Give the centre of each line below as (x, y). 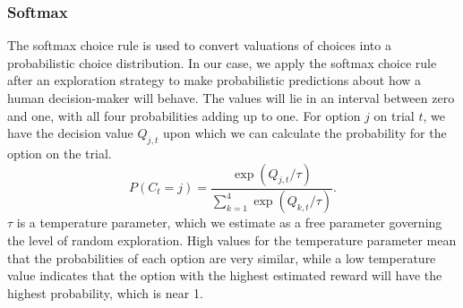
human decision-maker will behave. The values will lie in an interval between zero (231, 98)
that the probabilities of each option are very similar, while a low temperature (222, 257)
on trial (394, 115)
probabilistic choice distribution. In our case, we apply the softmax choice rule (222, 62)
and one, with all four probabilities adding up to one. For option (184, 115)
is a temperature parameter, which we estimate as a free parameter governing (229, 222)
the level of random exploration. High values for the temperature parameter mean (232, 240)
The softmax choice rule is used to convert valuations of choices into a (199, 45)
